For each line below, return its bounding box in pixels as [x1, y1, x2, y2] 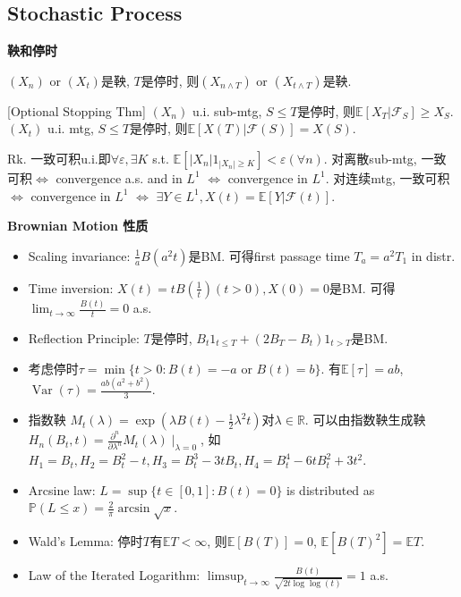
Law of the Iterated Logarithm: [28, 566, 201, 584]
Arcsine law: [28, 480, 96, 499]
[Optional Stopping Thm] [7, 101, 146, 120]
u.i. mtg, [47, 119, 94, 138]
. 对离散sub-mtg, [323, 148, 417, 167]
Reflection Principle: [28, 328, 140, 347]
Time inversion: [28, 278, 114, 297]
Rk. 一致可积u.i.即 [7, 148, 111, 167]
